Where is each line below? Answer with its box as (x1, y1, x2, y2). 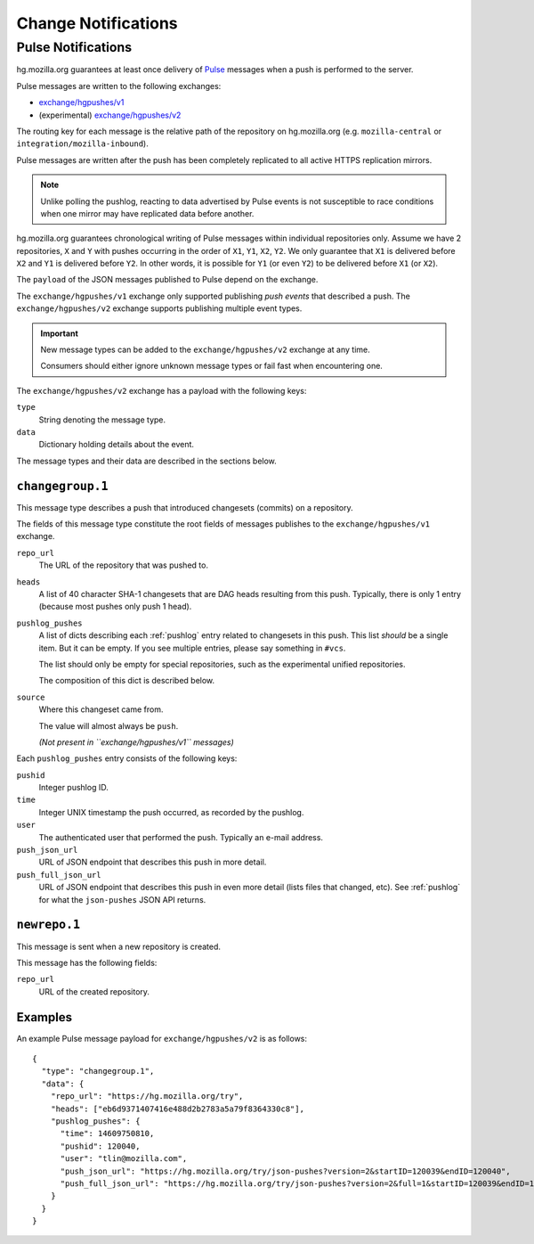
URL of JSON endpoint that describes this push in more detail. (38, 856, 267, 868)
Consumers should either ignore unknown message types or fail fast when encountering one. (40, 361, 383, 372)
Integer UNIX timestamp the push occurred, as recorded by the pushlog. (38, 806, 304, 817)
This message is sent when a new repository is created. (16, 941, 222, 952)
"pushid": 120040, (60, 1141, 141, 1151)
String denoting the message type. (38, 414, 166, 425)
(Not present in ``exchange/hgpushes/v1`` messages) (38, 736, 235, 748)
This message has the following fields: (16, 957, 158, 968)
